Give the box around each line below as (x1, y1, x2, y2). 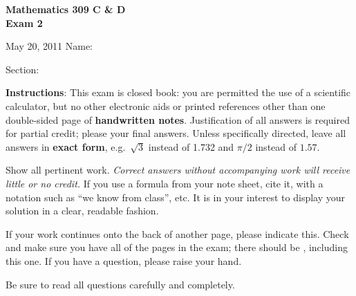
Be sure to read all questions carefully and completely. (6, 277, 235, 291)
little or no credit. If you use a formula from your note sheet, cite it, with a (6, 176, 324, 190)
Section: (6, 62, 39, 76)
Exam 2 (6, 15, 43, 30)
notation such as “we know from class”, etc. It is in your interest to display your (6, 189, 346, 204)
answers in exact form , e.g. (6, 139, 126, 154)
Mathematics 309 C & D (6, 2, 126, 16)
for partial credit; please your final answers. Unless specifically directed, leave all (6, 126, 346, 140)
